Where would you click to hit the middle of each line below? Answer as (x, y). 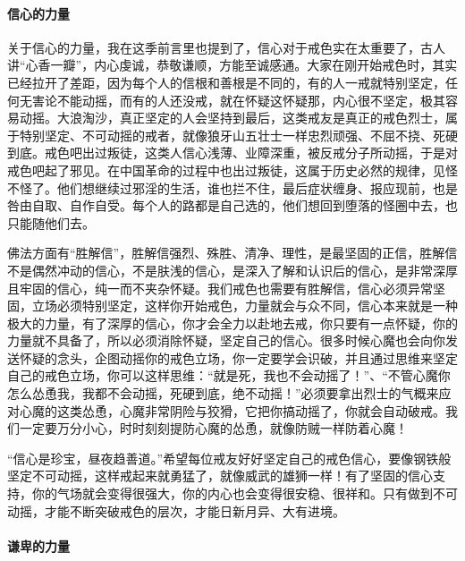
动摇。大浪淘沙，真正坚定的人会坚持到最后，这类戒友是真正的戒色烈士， (232, 118)
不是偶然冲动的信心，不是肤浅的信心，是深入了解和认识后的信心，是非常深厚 (232, 270)
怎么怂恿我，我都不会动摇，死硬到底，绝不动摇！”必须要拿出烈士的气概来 (223, 393)
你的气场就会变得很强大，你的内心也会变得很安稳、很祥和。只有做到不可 (245, 493)
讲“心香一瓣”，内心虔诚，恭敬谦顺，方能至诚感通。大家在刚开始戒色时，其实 (232, 65)
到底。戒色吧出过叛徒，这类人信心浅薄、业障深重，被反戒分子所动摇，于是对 (232, 153)
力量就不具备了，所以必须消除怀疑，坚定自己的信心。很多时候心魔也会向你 (226, 340)
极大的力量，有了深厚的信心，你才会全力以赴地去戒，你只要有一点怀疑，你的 (232, 323)
